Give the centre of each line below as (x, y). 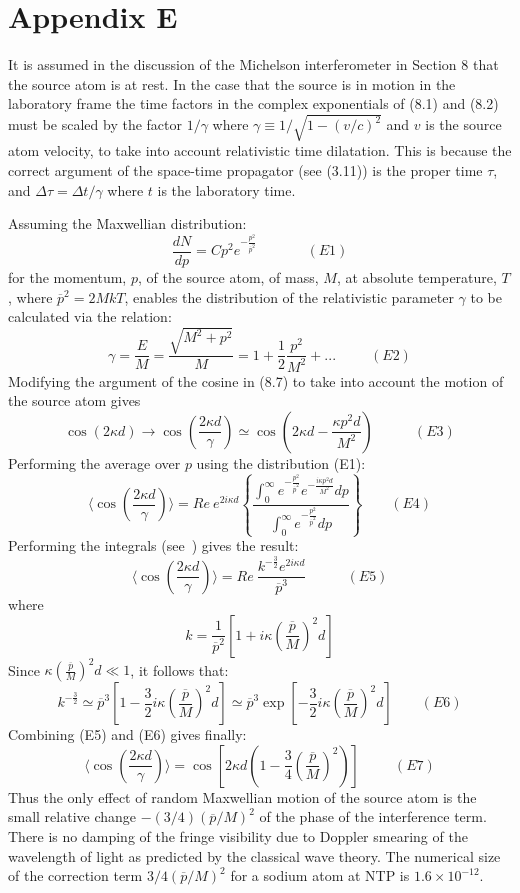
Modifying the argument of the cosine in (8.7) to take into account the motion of (256, 380)
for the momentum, (67, 276)
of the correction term (75, 875)
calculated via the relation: (90, 316)
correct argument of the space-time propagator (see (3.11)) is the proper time (245, 170)
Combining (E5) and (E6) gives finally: (127, 734)
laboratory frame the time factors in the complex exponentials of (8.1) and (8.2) (253, 103)
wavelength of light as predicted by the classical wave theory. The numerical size (254, 855)
